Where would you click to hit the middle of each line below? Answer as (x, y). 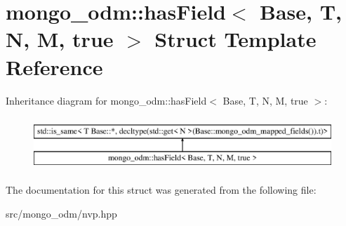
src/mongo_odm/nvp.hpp (61, 213)
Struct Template (235, 39)
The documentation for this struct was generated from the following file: (161, 190)
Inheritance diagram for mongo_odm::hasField (106, 100)
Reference (54, 66)
